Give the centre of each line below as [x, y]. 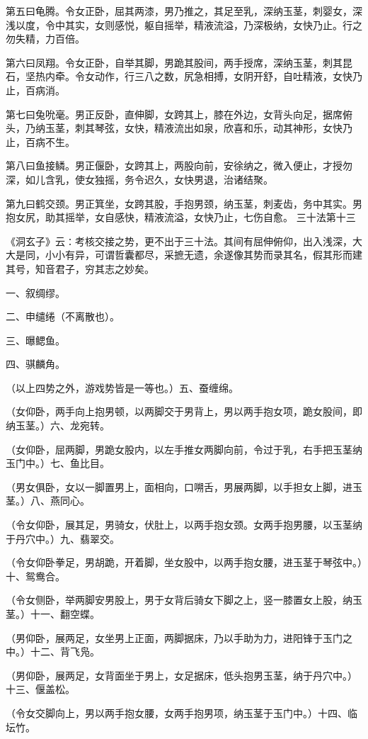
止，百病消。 [35, 90]
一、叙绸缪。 [35, 292]
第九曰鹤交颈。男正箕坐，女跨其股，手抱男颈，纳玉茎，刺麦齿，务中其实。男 [184, 203]
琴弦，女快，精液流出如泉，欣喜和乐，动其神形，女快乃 [223, 128]
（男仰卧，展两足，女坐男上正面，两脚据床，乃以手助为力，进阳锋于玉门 [174, 637]
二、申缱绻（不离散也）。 [63, 316]
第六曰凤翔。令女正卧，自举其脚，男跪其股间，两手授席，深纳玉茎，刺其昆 [179, 62]
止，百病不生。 [40, 141]
